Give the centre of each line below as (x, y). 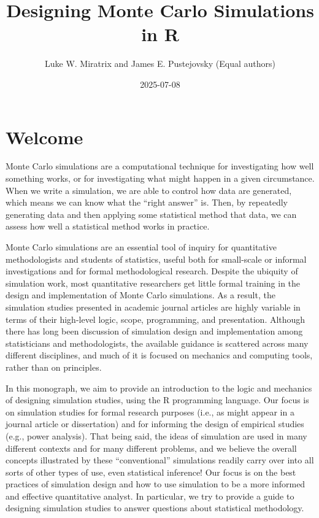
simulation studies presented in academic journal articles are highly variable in (153, 307)
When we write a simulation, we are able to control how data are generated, (149, 190)
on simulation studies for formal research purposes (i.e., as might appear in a (150, 412)
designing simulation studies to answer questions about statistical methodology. (155, 508)
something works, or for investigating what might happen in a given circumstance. (160, 178)
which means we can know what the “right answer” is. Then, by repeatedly (147, 202)
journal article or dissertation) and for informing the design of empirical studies (155, 424)
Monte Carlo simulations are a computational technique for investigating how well (160, 166)
